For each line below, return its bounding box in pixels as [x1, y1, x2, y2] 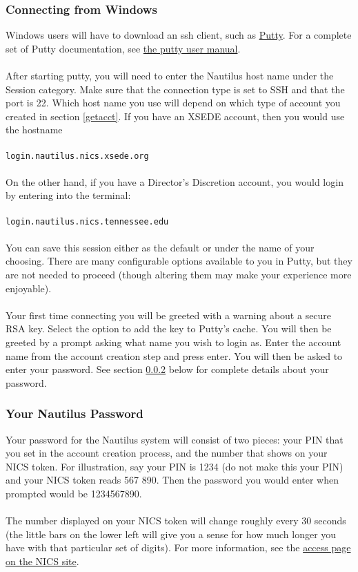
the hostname [6, 122, 63, 137]
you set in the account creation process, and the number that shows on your [6, 446, 328, 460]
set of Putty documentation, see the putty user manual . [6, 41, 241, 55]
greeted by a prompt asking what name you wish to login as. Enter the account [6, 335, 341, 349]
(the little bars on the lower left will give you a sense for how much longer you [6, 526, 337, 541]
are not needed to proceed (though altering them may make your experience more [6, 267, 352, 282]
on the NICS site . [6, 553, 79, 568]
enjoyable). [6, 280, 52, 295]
